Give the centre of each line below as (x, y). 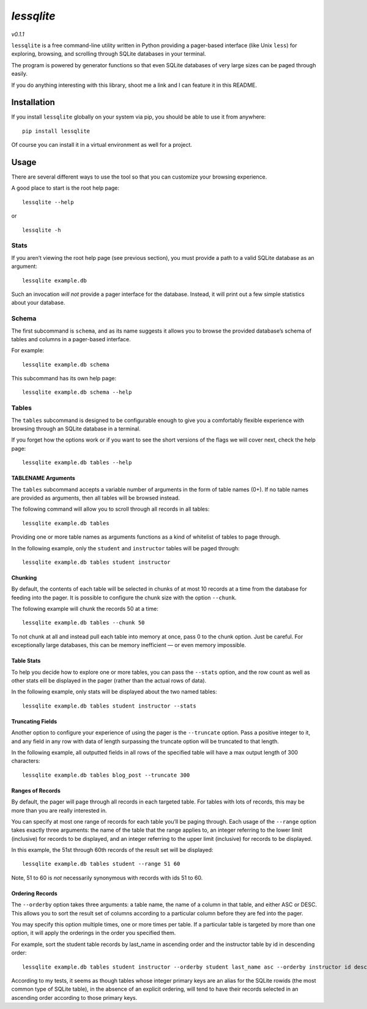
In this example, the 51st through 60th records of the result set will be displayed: (112, 850)
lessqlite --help (48, 202)
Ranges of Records (36, 790)
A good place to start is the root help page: (65, 188)
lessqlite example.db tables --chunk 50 (83, 623)
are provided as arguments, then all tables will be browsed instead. (96, 498)
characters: (26, 761)
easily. (19, 74)
